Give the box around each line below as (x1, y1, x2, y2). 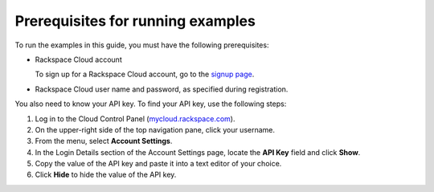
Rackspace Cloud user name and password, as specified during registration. (35, 84, 289, 94)
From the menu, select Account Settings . (35, 137, 173, 146)
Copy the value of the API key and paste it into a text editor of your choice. (35, 159, 282, 169)
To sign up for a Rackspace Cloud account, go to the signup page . (35, 69, 255, 80)
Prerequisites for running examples (14, 12, 256, 30)
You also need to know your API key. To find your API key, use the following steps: (14, 99, 287, 108)
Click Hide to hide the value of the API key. (35, 170, 177, 180)
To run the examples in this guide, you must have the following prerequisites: (14, 40, 269, 50)
